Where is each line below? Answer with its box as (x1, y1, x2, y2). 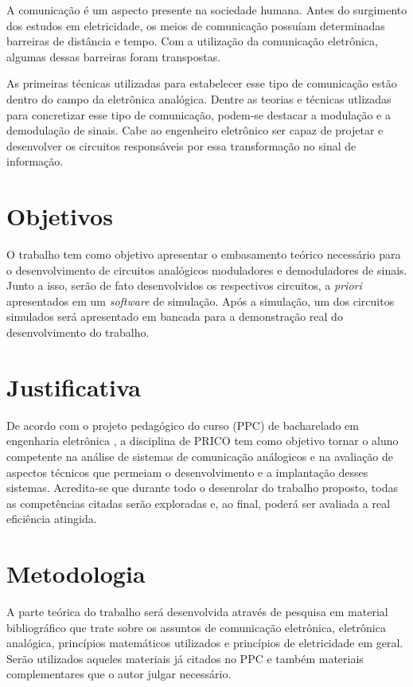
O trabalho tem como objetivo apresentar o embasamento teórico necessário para (6, 246, 401, 263)
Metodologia (6, 557, 146, 590)
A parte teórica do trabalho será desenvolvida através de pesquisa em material (6, 603, 388, 620)
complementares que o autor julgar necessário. (6, 666, 232, 682)
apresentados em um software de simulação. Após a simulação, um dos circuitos (6, 292, 395, 309)
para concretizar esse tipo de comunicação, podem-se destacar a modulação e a (6, 106, 391, 123)
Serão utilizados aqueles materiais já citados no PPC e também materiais (6, 650, 364, 666)
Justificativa (6, 370, 141, 403)
